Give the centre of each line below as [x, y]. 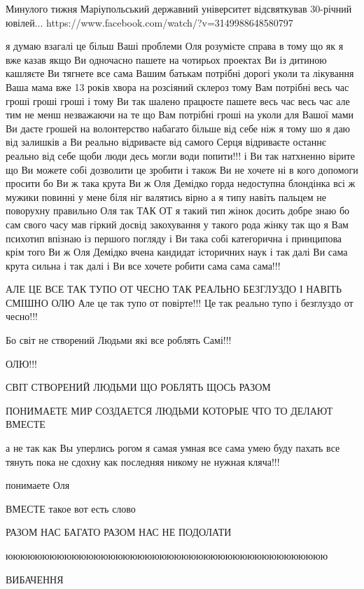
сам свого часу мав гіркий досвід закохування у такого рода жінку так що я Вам [177, 224]
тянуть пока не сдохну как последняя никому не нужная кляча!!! [143, 461]
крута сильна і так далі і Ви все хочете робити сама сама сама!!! [143, 265]
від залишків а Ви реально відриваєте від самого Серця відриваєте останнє [166, 142]
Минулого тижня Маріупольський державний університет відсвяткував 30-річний [179, 8]
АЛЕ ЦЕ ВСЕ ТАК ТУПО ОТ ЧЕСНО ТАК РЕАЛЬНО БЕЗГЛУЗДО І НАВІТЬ [174, 289]
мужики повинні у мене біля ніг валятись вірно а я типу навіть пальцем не [166, 196]
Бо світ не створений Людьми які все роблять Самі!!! [119, 340]
